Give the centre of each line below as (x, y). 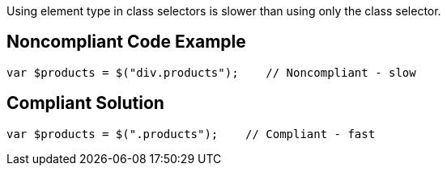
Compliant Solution (85, 103)
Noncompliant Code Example (126, 42)
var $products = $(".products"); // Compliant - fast (191, 134)
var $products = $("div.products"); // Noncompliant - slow (211, 72)
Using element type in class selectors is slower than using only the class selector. (224, 11)
